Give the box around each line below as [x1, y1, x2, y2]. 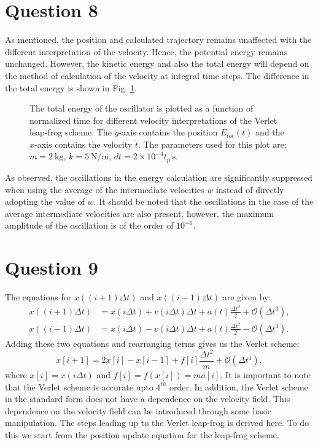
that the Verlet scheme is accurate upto [5, 380, 153, 393]
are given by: [222, 291, 271, 303]
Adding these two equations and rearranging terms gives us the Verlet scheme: [5, 337, 300, 349]
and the [255, 126, 284, 139]
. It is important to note [220, 368, 311, 381]
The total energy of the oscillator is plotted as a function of [29, 102, 254, 115]
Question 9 [5, 255, 98, 280]
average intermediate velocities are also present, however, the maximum [5, 207, 274, 219]
